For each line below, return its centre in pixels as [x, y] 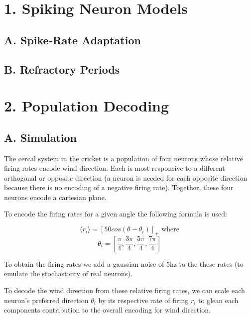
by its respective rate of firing [143, 300]
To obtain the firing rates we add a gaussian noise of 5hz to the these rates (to [124, 264]
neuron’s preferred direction [46, 300]
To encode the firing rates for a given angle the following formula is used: [116, 214]
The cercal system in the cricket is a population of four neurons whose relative [124, 158]
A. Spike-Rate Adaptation [72, 40]
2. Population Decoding [87, 106]
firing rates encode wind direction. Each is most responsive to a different [115, 168]
